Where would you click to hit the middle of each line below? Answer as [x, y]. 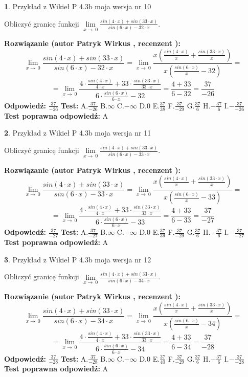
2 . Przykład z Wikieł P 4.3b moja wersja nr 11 [78, 133]
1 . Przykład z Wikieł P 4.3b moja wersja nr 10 [78, 6]
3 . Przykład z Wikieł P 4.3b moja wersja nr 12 [78, 259]
